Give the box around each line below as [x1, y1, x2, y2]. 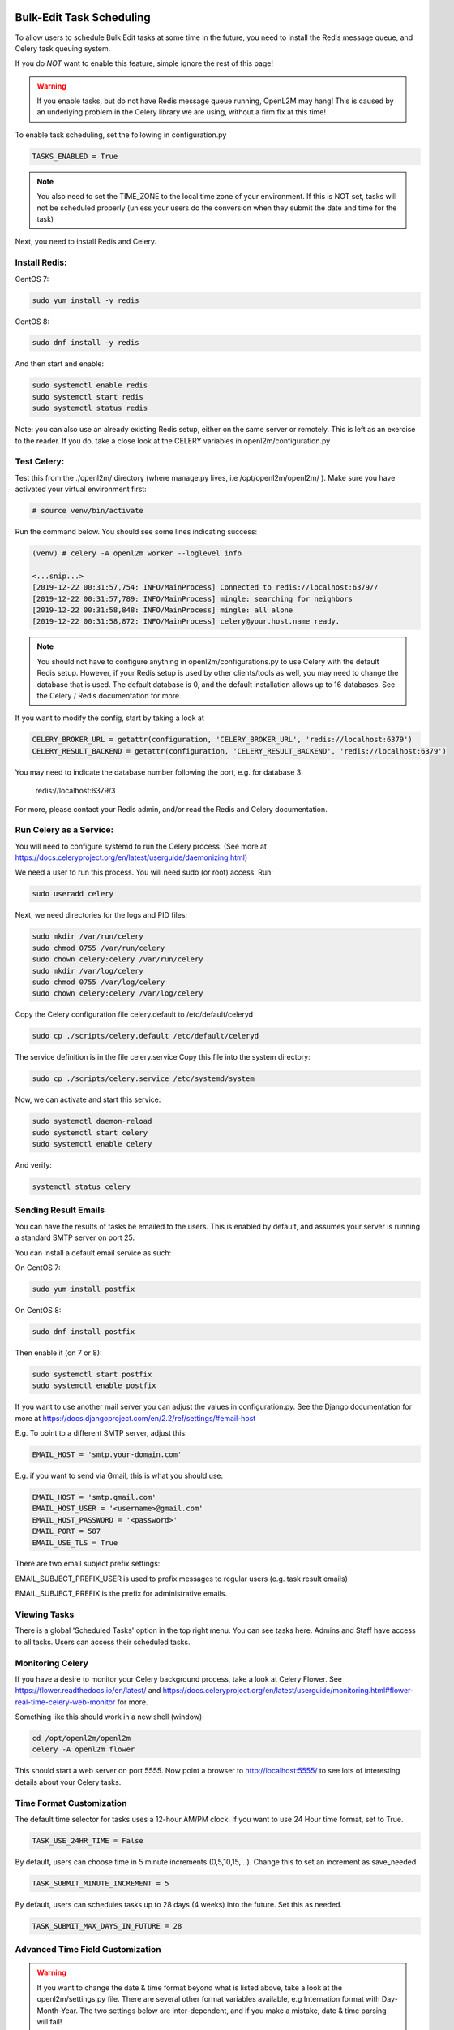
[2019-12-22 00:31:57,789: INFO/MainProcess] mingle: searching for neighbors [32, 594, 353, 603]
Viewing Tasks [15, 1609, 75, 1620]
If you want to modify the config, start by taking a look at [15, 713, 204, 723]
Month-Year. [36, 2006, 79, 2015]
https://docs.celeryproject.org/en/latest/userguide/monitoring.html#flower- [162, 1686, 414, 1695]
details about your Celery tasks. [15, 1777, 122, 1786]
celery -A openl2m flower [32, 1745, 135, 1754]
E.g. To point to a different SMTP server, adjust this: [15, 1427, 187, 1437]
